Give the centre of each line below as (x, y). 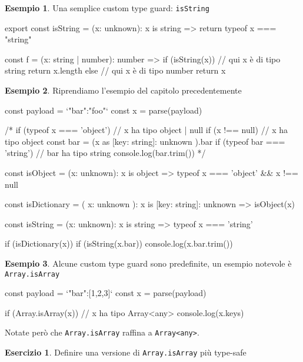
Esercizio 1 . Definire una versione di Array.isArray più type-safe (126, 352)
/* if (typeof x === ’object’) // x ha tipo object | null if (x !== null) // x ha (146, 130)
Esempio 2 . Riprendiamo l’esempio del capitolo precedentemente (123, 90)
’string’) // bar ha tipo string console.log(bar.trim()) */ (105, 153)
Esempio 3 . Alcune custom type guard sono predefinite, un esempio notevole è (148, 263)
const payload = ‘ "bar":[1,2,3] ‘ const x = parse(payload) (106, 293)
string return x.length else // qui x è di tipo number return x (115, 70)
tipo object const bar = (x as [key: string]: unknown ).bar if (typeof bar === (145, 141)
